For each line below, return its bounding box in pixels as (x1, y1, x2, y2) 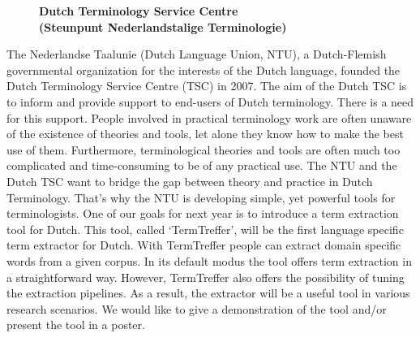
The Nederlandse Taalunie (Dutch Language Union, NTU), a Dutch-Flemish (6, 45, 387, 63)
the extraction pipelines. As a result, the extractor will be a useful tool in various (6, 284, 410, 301)
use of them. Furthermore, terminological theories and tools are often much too (6, 141, 401, 158)
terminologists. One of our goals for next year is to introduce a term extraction (6, 205, 399, 222)
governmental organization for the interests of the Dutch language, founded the (6, 61, 401, 78)
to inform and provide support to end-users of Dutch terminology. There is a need (6, 93, 414, 110)
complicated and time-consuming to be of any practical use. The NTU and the (6, 157, 397, 174)
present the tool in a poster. (6, 316, 145, 333)
